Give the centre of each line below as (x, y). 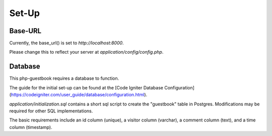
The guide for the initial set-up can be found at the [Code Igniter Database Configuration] (102, 87)
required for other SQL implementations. (51, 111)
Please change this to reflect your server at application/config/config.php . (86, 52)
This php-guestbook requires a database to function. (64, 78)
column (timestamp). (31, 127)
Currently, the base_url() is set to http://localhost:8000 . (66, 43)
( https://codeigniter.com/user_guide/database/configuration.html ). (78, 95)
